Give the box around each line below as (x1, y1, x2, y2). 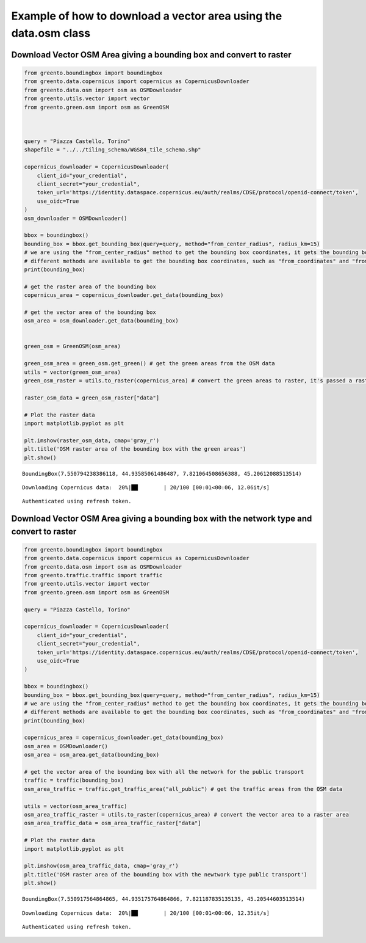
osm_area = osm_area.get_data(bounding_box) (24, 751, 160, 759)
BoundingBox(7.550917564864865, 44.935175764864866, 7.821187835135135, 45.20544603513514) (22, 895, 305, 903)
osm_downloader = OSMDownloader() (24, 214, 127, 222)
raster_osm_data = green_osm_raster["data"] (24, 394, 160, 401)
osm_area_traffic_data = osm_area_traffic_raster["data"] (24, 820, 201, 827)
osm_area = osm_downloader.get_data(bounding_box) (24, 318, 179, 324)
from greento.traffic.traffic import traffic (24, 572, 163, 579)
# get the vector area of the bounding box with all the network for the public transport (24, 768, 304, 776)
